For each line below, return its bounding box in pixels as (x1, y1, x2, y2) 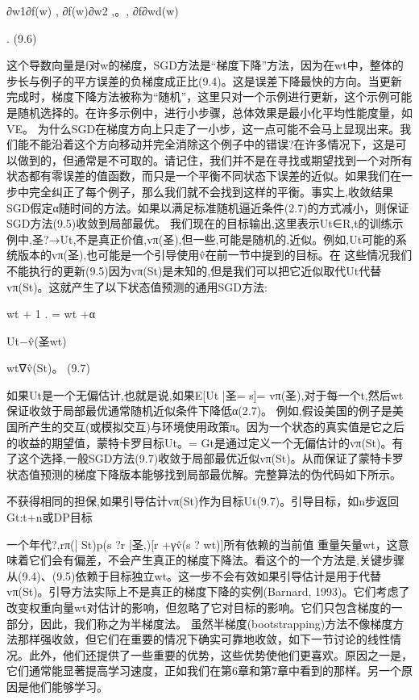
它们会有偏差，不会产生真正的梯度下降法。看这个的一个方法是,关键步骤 (28, 551, 404, 568)
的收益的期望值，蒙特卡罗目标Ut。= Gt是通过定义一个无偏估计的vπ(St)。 (6, 434, 392, 451)
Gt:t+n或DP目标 (6, 509, 93, 526)
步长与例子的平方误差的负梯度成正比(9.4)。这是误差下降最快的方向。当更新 (6, 72, 402, 89)
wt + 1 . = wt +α (6, 305, 95, 322)
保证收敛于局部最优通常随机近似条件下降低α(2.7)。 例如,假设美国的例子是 (6, 402, 392, 419)
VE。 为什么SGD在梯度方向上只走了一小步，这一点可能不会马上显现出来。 (6, 119, 400, 136)
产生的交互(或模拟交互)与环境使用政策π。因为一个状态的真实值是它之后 (28, 418, 404, 435)
